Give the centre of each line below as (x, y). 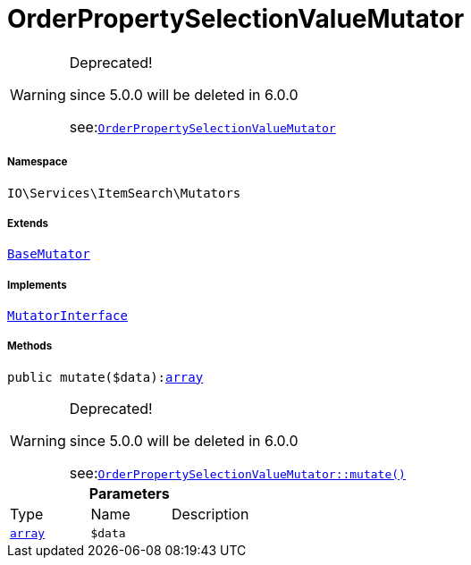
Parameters (129, 493)
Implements (37, 285)
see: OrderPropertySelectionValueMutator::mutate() (237, 472)
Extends (28, 223)
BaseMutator (49, 254)
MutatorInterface (67, 316)
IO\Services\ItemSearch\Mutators (124, 193)
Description (210, 514)
